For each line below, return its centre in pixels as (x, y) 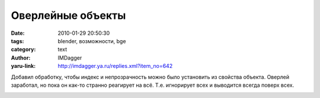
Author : (21, 58)
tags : (17, 41)
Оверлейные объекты (68, 15)
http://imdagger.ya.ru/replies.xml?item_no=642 (115, 66)
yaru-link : (23, 66)
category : (23, 50)
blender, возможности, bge (92, 41)
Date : (18, 33)
